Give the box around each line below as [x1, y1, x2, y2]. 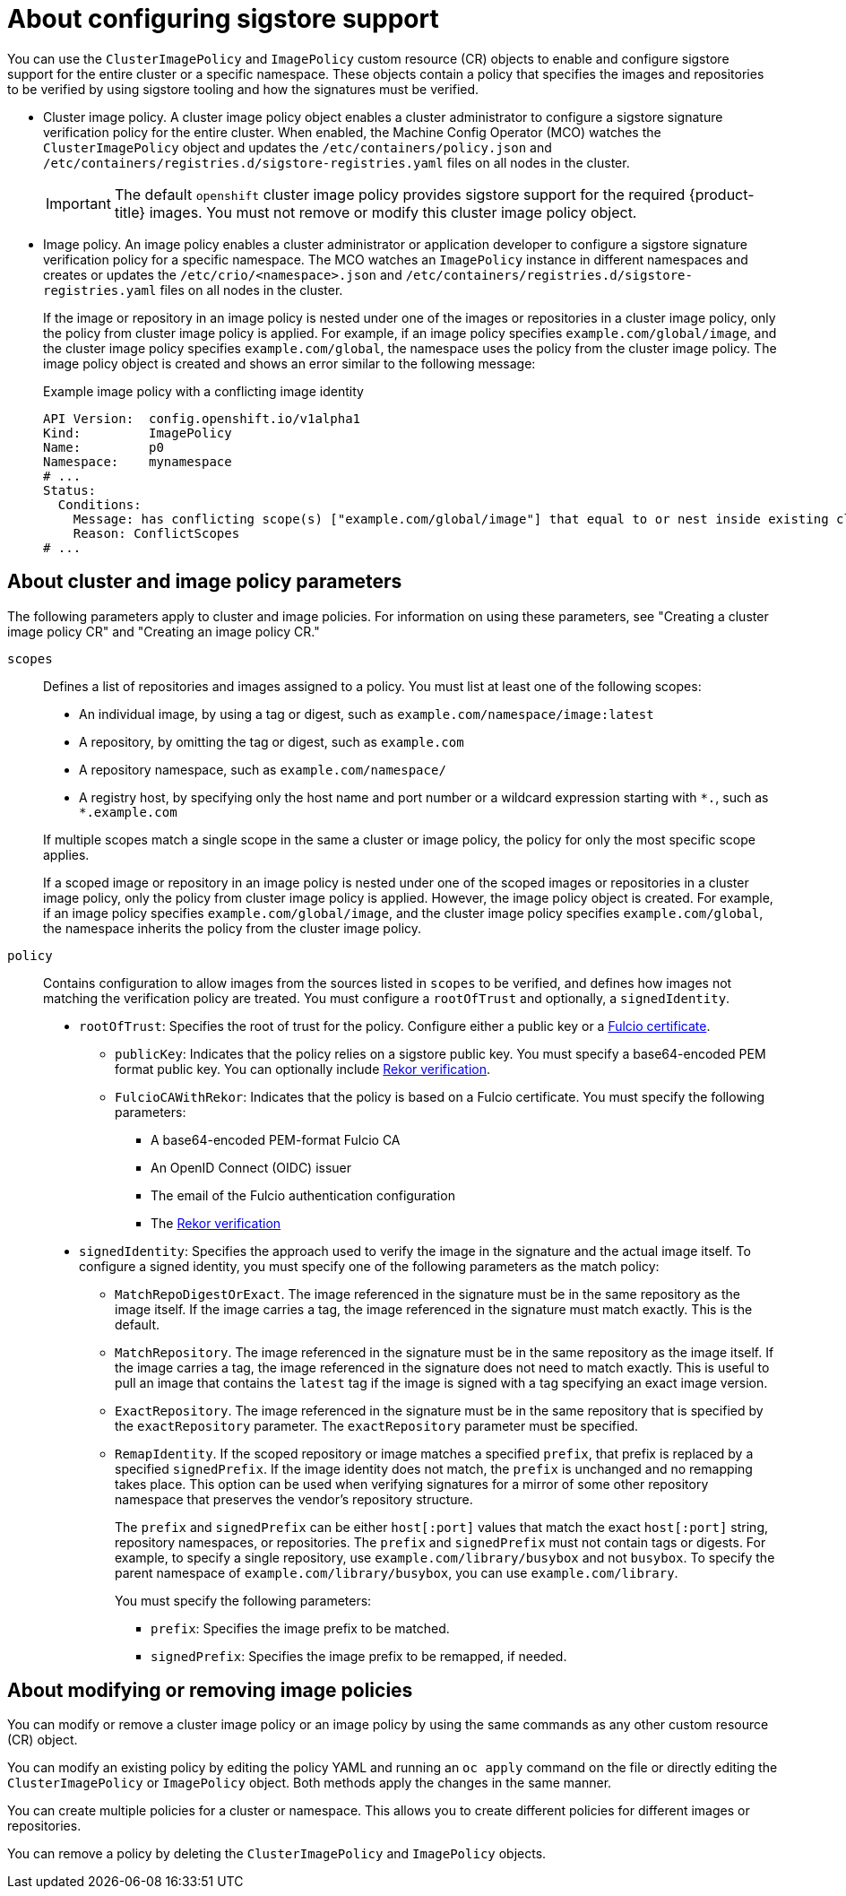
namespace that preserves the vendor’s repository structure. [115, 1491, 473, 1507]
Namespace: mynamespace [43, 454, 232, 469]
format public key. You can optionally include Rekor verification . [115, 1061, 491, 1077]
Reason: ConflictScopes [73, 525, 240, 541]
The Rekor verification [151, 1215, 281, 1231]
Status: [43, 482, 97, 498]
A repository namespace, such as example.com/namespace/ [79, 761, 446, 777]
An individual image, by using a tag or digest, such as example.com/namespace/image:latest [79, 706, 654, 722]
